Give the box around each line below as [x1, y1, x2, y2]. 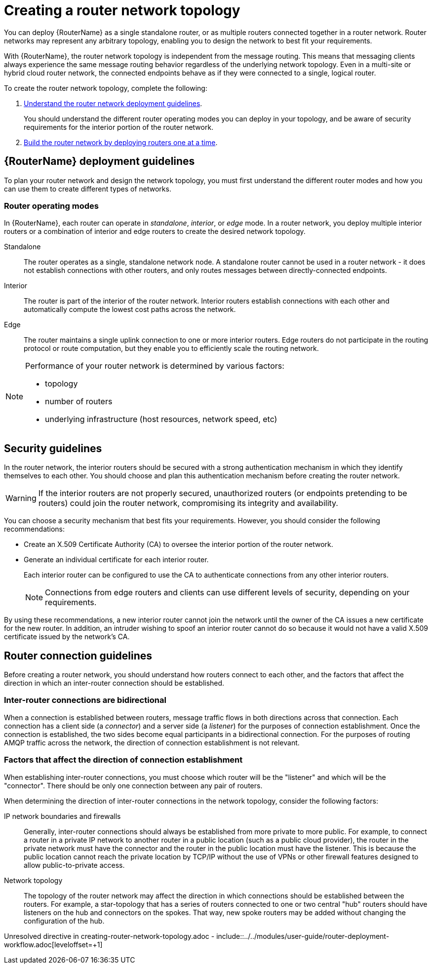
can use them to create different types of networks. [4, 184, 171, 193]
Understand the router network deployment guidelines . [24, 99, 202, 108]
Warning [5, 493, 37, 503]
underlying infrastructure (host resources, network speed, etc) [45, 414, 277, 425]
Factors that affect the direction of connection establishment [4, 755, 243, 765]
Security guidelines [4, 442, 102, 455]
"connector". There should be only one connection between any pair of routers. [4, 781, 263, 790]
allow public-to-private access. [24, 860, 125, 869]
